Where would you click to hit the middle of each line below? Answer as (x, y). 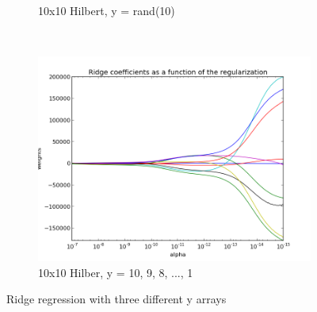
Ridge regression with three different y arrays (116, 299)
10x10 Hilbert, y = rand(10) (107, 10)
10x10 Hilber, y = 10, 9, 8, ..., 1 (116, 272)
